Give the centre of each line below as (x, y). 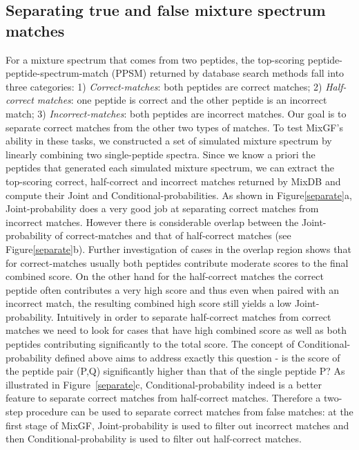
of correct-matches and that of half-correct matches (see (173, 235)
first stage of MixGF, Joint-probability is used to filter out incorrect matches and (177, 425)
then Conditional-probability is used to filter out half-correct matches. (154, 439)
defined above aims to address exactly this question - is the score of (197, 357)
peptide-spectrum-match (57, 73)
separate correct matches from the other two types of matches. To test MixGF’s (174, 127)
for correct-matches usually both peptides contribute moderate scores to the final (177, 262)
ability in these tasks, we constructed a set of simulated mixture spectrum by (169, 141)
